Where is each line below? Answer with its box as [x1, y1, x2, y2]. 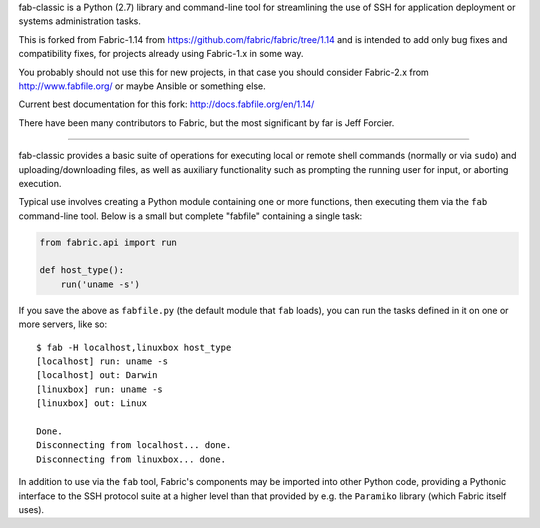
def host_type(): [39, 265, 125, 276]
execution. [18, 177, 62, 189]
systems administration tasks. [18, 15, 142, 27]
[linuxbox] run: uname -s [36, 383, 164, 395]
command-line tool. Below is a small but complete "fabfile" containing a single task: [18, 210, 363, 222]
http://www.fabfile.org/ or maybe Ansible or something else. [18, 80, 266, 92]
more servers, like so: [18, 318, 108, 330]
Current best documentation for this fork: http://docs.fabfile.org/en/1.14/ [18, 98, 315, 110]
